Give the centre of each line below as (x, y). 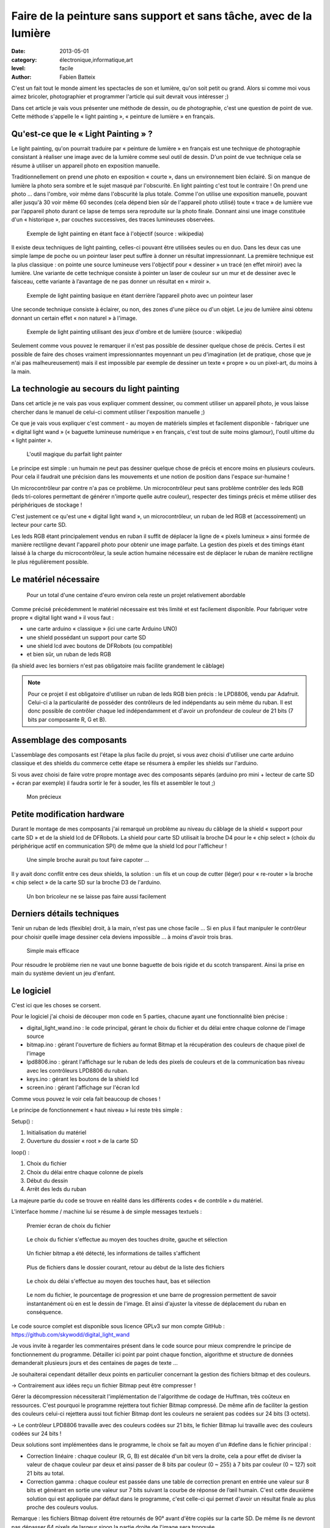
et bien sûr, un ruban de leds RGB (69, 655)
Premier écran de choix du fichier (69, 1225)
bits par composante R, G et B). (67, 719)
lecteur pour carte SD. (39, 525)
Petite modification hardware (68, 814)
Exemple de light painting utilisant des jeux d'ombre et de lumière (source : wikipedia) (134, 332)
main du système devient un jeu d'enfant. (63, 973)
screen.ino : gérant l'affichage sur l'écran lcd (83, 1087)
